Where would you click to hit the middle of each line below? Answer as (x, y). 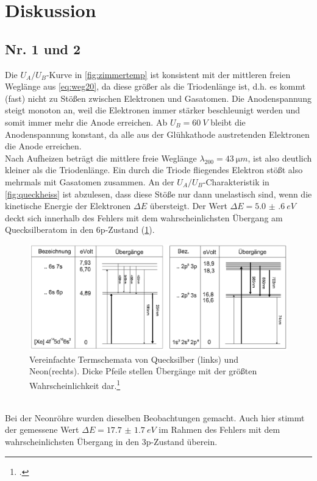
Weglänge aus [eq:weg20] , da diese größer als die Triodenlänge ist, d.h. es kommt (155, 86)
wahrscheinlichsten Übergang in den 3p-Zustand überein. (111, 442)
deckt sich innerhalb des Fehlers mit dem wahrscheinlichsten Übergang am (144, 217)
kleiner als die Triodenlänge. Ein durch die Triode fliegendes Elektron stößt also (154, 170)
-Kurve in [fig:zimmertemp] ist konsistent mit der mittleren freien (168, 74)
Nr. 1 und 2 (43, 48)
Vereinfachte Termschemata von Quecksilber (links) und (134, 359)
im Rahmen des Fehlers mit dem (219, 429)
